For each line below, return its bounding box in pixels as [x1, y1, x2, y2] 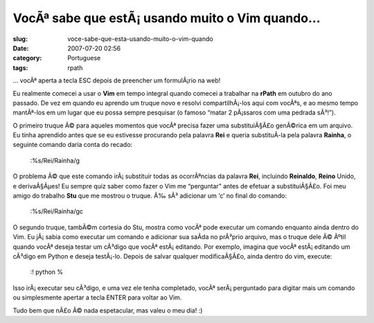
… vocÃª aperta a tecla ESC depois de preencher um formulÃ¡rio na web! [12, 76, 221, 85]
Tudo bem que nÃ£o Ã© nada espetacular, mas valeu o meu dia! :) [12, 306, 203, 315]
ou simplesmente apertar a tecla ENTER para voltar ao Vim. [12, 293, 182, 302]
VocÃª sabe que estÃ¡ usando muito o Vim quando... [12, 10, 321, 26]
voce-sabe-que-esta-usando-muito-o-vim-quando [67, 35, 214, 43]
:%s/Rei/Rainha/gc [30, 207, 83, 216]
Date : [12, 44, 29, 52]
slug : [12, 35, 28, 43]
